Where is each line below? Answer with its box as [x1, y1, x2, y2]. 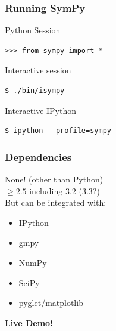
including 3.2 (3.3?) [29, 184, 100, 197]
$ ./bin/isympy [5, 86, 65, 95]
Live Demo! [5, 316, 54, 329]
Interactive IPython [5, 104, 77, 116]
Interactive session [5, 64, 71, 76]
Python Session [5, 24, 61, 36]
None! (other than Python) [5, 173, 104, 185]
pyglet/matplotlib [18, 296, 83, 309]
